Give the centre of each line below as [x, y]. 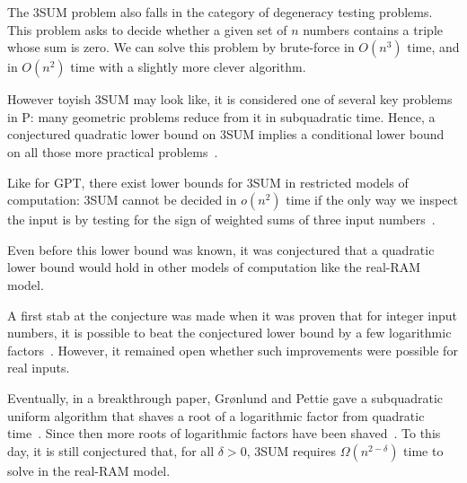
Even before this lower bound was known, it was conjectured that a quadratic [221, 249]
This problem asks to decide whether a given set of [147, 29]
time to [423, 450]
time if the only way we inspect [372, 200]
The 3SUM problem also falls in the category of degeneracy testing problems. [220, 12]
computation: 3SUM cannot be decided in [122, 200]
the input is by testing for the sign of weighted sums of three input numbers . [221, 220]
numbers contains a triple [373, 29]
